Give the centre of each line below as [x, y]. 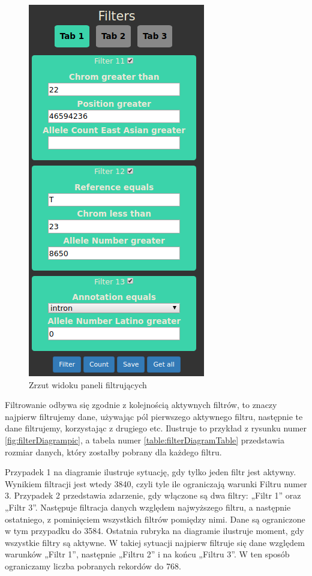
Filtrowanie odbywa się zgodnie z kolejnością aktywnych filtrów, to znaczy [141, 405]
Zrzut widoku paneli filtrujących [88, 384]
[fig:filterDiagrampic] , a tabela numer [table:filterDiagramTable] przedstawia [145, 439]
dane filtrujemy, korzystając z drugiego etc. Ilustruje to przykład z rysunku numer [156, 428]
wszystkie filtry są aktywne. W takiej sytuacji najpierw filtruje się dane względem [155, 542]
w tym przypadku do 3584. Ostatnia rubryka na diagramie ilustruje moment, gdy [154, 531]
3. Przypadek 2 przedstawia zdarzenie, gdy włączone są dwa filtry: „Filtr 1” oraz [153, 495]
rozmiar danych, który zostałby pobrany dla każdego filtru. [113, 451]
